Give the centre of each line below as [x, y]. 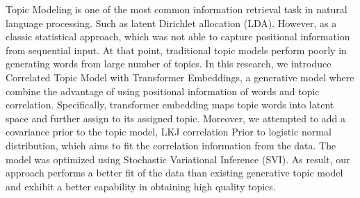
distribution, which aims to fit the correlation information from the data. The [171, 145]
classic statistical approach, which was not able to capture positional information [178, 36]
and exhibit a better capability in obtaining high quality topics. [141, 186]
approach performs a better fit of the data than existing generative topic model [174, 173]
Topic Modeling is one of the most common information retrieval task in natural [177, 9]
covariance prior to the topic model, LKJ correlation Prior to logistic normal [169, 132]
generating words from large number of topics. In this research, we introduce [169, 64]
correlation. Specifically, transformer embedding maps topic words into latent [170, 105]
